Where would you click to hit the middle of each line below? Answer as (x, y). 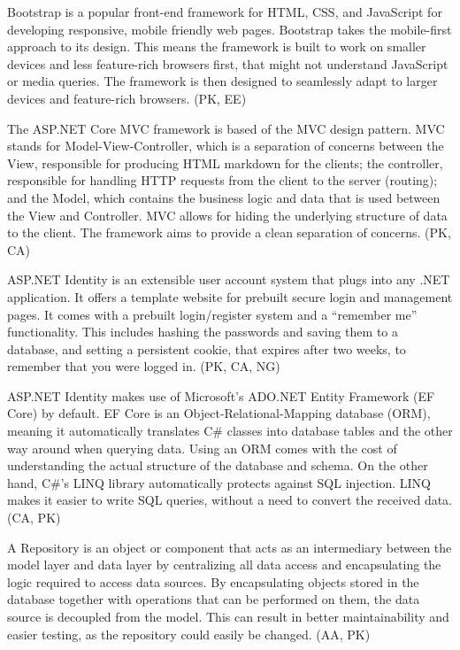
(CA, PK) (34, 518)
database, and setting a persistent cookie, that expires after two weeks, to (207, 348)
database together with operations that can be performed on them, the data (214, 599)
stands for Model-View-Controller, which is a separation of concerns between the (226, 146)
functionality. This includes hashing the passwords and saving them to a (203, 332)
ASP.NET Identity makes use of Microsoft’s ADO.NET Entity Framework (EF (221, 395)
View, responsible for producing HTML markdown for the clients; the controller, (225, 162)
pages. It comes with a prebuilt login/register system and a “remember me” (212, 314)
